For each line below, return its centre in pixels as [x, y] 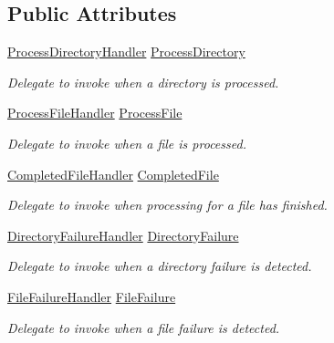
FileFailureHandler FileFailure [92, 296]
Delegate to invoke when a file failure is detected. [144, 327]
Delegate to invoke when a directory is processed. [143, 82]
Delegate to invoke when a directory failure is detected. [160, 266]
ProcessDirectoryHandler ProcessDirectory [126, 52]
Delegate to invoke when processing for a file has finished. [167, 205]
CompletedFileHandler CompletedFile [113, 174]
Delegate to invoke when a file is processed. [127, 143]
